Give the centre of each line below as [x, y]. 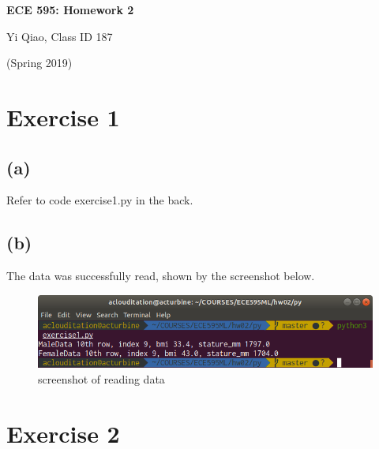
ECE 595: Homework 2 [70, 9]
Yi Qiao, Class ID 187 [60, 36]
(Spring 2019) [39, 63]
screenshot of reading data [101, 378]
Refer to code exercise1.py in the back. [100, 200]
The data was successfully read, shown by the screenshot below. [161, 276]
